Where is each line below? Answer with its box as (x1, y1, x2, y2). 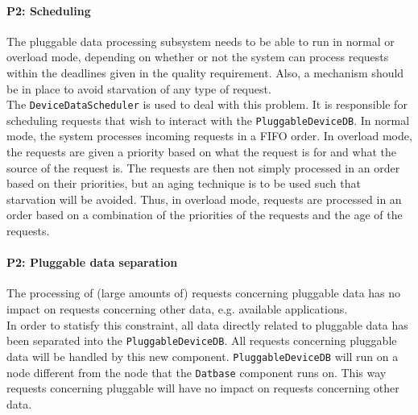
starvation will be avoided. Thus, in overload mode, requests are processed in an (6, 190, 402, 207)
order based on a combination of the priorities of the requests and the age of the (6, 206, 403, 223)
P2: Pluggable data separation (6, 254, 178, 271)
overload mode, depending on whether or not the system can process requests (6, 48, 389, 65)
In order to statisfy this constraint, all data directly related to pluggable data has (6, 316, 408, 333)
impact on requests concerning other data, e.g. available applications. (6, 301, 348, 317)
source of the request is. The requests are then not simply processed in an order (6, 159, 400, 176)
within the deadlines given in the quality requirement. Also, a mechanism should (6, 64, 404, 81)
